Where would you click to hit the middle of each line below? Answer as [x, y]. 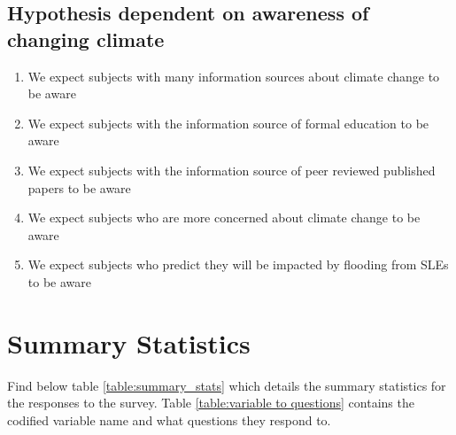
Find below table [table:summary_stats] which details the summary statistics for [227, 385]
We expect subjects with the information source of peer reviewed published [232, 170]
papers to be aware [79, 187]
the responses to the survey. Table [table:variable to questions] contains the [211, 403]
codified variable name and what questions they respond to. [169, 419]
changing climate [86, 39]
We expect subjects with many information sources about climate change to [234, 76]
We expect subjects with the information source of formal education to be [228, 123]
